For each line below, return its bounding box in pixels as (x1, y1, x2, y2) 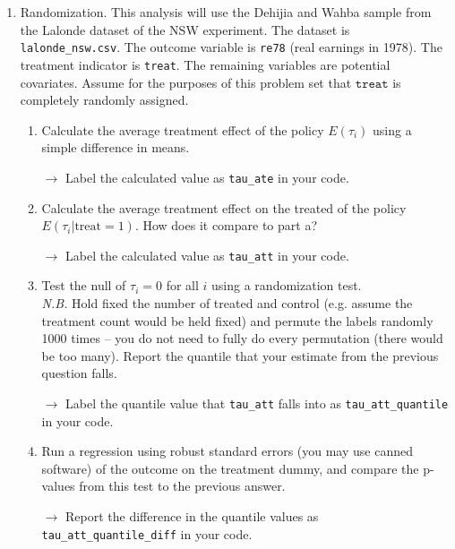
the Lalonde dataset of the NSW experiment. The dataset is (20, 20, 350, 39)
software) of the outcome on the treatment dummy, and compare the (41, 459, 419, 477)
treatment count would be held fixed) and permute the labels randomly (41, 311, 434, 330)
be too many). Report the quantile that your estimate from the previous (41, 346, 439, 365)
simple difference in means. (41, 138, 190, 157)
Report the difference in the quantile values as (64, 506, 319, 525)
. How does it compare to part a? (134, 216, 318, 235)
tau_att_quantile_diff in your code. (41, 524, 253, 543)
